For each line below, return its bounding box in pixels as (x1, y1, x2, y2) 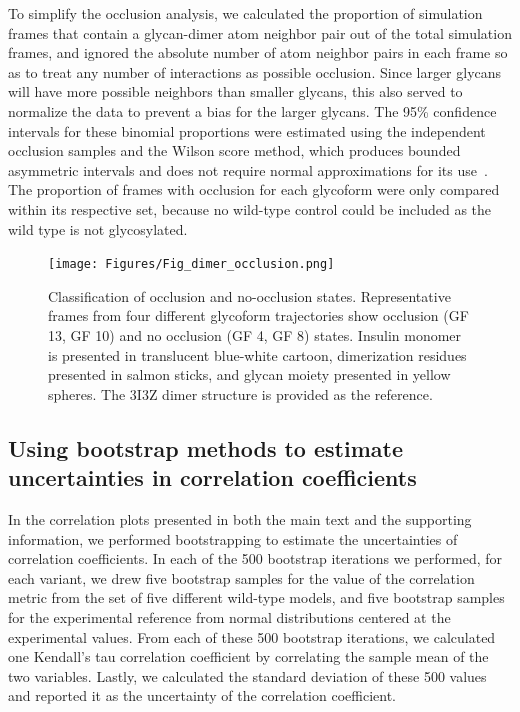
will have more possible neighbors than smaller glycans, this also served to (8, 81, 463, 102)
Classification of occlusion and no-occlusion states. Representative (48, 285, 451, 306)
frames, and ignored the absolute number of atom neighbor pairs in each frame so (8, 42, 508, 63)
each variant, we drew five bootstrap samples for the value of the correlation (8, 567, 475, 588)
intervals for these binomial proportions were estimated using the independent (8, 120, 486, 141)
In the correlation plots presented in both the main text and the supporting (8, 508, 472, 529)
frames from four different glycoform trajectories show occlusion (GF (48, 305, 469, 326)
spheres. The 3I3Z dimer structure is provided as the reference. (48, 383, 433, 404)
